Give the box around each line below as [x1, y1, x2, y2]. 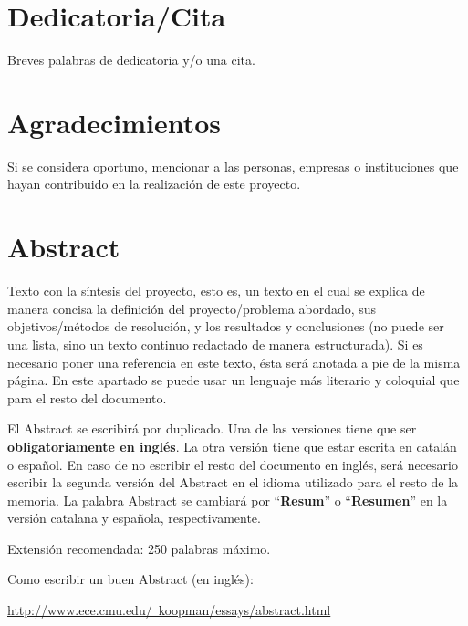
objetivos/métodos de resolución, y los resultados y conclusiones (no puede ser [7, 317, 444, 336]
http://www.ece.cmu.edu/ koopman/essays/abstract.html [7, 600, 331, 620]
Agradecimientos [7, 103, 222, 141]
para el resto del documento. [7, 388, 167, 407]
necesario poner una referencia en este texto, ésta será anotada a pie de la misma [7, 352, 461, 371]
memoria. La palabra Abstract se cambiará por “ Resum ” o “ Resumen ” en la [7, 490, 448, 509]
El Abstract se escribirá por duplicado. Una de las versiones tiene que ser [7, 419, 417, 438]
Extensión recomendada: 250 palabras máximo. [7, 538, 271, 558]
